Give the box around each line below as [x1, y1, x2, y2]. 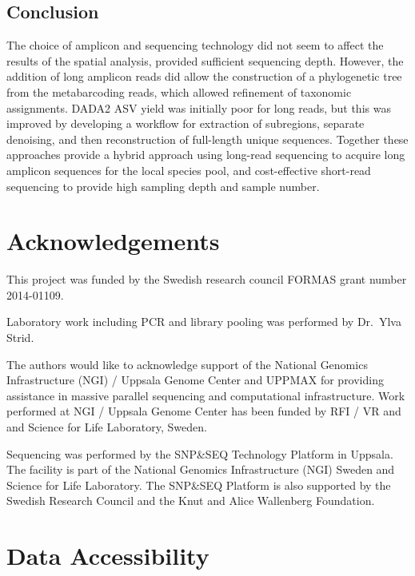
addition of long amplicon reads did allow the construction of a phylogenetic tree [6, 68, 402, 85]
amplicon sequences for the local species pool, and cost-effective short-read [6, 161, 371, 178]
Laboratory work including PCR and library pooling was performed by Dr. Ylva [6, 313, 401, 330]
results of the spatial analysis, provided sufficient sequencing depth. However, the [6, 52, 404, 69]
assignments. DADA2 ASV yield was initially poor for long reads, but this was [6, 99, 391, 116]
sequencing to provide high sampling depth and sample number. [6, 177, 320, 194]
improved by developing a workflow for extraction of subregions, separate [6, 115, 365, 132]
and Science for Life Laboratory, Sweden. [6, 419, 207, 435]
